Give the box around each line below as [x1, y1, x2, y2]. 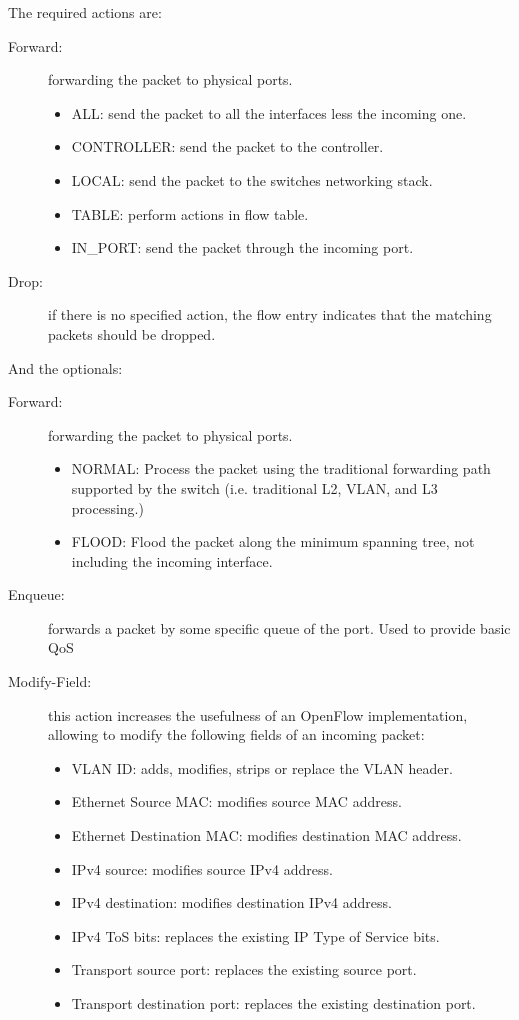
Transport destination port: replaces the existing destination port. [71, 993, 476, 1013]
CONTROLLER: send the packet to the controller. [71, 136, 384, 157]
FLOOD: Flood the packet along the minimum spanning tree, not [71, 531, 475, 552]
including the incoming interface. [71, 550, 273, 571]
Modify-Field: [8, 671, 92, 692]
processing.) [71, 497, 144, 518]
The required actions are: [8, 2, 162, 22]
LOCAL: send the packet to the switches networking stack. [71, 169, 433, 190]
